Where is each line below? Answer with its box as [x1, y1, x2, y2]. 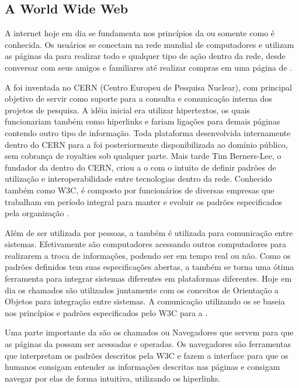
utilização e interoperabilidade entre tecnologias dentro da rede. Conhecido [5, 172, 272, 185]
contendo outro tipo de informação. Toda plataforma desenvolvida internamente [5, 126, 291, 138]
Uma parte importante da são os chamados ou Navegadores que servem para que [5, 326, 294, 338]
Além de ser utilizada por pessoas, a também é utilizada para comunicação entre [5, 226, 293, 238]
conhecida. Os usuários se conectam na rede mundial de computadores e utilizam [5, 38, 294, 50]
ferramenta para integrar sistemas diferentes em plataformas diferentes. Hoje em [5, 272, 292, 285]
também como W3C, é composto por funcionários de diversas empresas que [5, 183, 274, 196]
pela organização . [5, 207, 69, 219]
